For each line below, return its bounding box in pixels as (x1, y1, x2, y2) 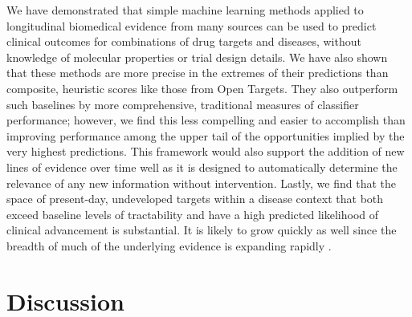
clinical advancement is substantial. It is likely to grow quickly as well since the (6, 221, 397, 238)
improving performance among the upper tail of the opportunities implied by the (6, 127, 405, 144)
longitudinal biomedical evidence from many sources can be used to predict (6, 17, 377, 34)
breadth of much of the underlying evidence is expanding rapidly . (6, 237, 332, 254)
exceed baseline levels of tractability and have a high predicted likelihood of (6, 205, 379, 222)
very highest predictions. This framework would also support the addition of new (6, 143, 405, 160)
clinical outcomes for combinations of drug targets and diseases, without (6, 33, 361, 50)
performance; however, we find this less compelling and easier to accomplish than (6, 112, 406, 128)
